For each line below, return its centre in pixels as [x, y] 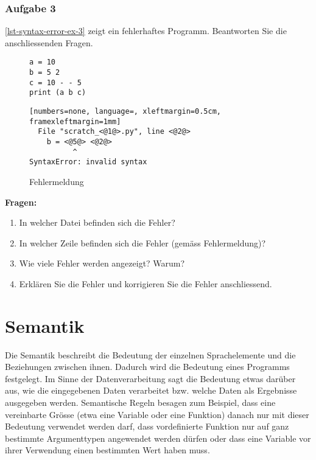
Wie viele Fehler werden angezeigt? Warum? [102, 263]
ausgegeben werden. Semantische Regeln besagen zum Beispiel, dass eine [140, 402]
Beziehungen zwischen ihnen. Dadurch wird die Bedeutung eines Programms [147, 367]
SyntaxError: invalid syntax [88, 162]
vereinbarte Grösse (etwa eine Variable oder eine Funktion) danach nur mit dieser [157, 414]
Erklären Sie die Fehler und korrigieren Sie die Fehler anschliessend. [146, 283]
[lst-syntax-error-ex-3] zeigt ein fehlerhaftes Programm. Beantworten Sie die [146, 31]
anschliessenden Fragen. [49, 42]
